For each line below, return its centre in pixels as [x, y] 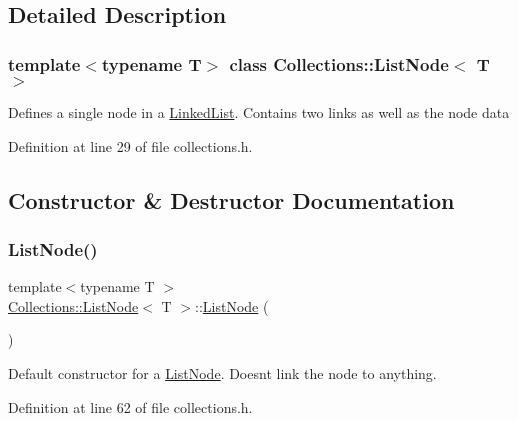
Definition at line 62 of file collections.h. [130, 406]
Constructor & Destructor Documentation [231, 199]
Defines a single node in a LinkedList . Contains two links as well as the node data [259, 112]
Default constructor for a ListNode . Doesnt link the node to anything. [222, 372]
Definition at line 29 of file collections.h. [130, 145]
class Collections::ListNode [339, 63]
